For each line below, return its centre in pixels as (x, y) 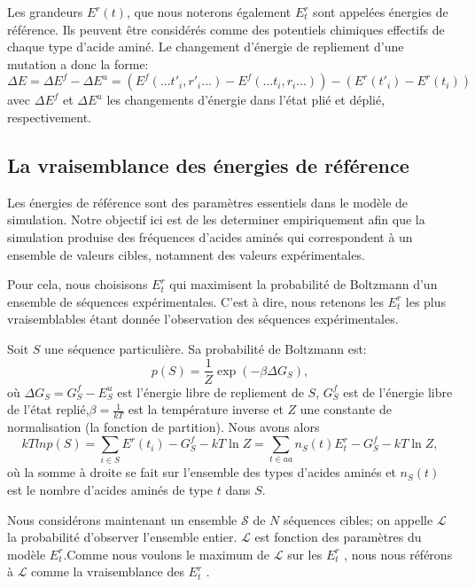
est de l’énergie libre (398, 391)
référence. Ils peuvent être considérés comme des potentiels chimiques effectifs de (226, 29)
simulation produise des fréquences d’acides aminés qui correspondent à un (210, 236)
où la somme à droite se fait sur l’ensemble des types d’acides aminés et (202, 472)
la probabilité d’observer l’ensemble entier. (122, 537)
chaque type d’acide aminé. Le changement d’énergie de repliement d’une (206, 47)
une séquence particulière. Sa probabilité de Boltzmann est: (206, 348)
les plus (426, 301)
